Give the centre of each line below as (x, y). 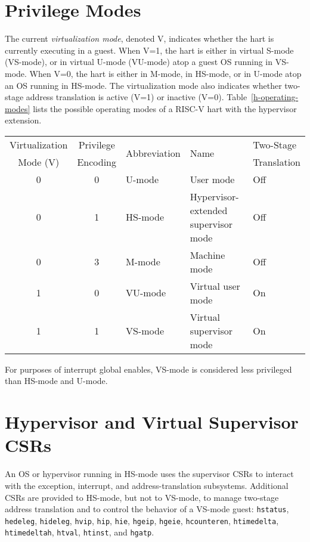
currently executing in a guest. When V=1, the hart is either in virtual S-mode (149, 50)
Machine (207, 255)
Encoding (97, 162)
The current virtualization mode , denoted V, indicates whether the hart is (139, 38)
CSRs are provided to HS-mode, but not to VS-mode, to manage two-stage (142, 497)
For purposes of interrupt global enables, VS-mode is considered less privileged (148, 369)
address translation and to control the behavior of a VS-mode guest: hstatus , (147, 509)
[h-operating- (275, 97)
